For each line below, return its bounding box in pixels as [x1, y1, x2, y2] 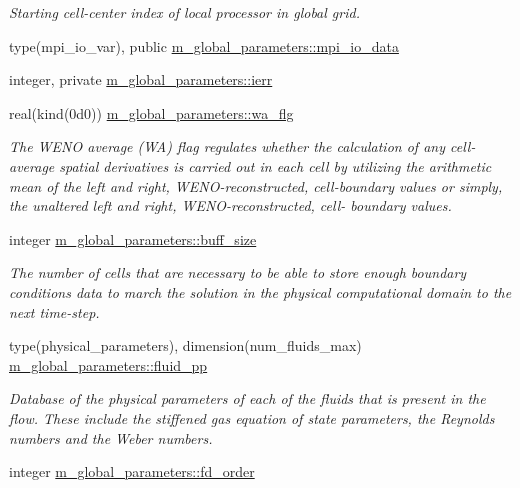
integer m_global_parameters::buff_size [9, 228, 257, 249]
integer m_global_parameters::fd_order [9, 461, 255, 482]
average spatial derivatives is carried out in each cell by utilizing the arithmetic [9, 155, 492, 176]
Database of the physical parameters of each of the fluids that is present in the [9, 388, 486, 409]
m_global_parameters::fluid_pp [9, 354, 208, 375]
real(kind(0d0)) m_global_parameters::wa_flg [9, 102, 294, 123]
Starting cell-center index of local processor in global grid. [9, 2, 360, 22]
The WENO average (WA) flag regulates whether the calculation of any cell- [9, 136, 476, 157]
